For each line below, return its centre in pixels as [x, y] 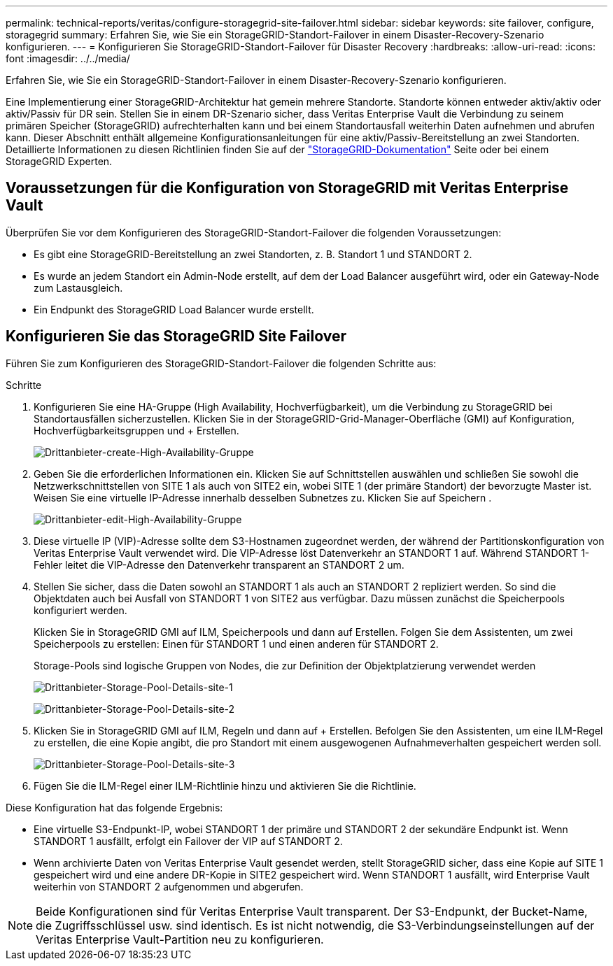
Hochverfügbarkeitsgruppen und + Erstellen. [136, 430]
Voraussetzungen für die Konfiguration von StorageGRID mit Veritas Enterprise [287, 188]
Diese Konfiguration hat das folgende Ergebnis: [114, 807]
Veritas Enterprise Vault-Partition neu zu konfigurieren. [180, 939]
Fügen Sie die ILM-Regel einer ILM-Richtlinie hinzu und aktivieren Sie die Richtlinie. [225, 786]
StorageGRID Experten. [59, 161]
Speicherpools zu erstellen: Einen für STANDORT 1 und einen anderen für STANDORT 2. [236, 644]
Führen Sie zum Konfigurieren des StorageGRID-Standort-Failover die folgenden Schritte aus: [221, 363]
